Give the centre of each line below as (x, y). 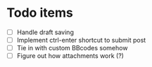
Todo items (40, 13)
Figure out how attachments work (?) (70, 56)
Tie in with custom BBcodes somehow (72, 48)
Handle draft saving (45, 32)
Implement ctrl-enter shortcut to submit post (81, 40)
